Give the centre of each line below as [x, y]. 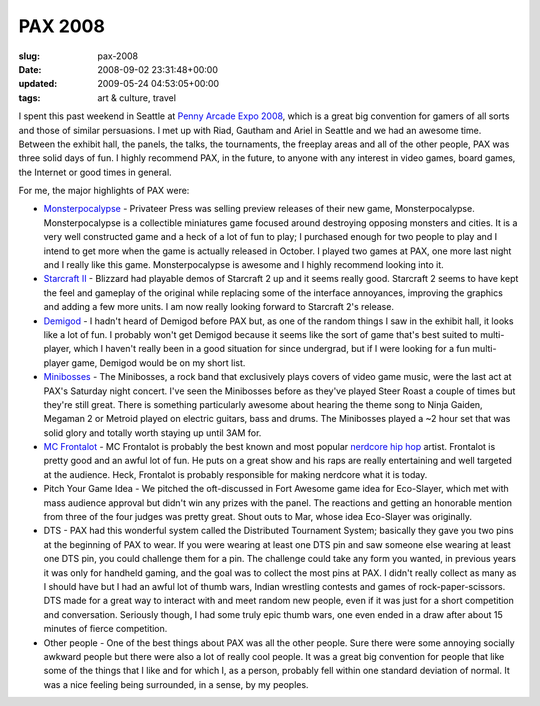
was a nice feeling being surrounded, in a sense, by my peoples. [176, 684]
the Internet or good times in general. [95, 172]
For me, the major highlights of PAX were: [104, 191]
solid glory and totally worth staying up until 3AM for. [152, 432]
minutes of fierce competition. [105, 629]
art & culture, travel [137, 97]
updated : [38, 84]
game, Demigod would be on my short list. [158, 362]
